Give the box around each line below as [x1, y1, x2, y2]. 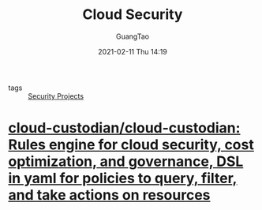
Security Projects [28, 91, 84, 100]
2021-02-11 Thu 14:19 [98, 47, 167, 56]
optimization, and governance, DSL [8, 152, 244, 171]
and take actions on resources [8, 186, 211, 204]
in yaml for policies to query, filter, [8, 170, 238, 187]
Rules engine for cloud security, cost [8, 136, 254, 154]
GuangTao [115, 32, 150, 41]
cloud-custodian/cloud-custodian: [8, 119, 241, 137]
